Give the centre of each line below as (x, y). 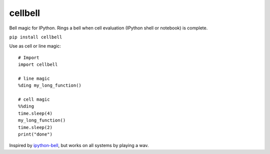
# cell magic (34, 99)
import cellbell (38, 65)
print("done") (35, 134)
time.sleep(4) (35, 113)
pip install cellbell (36, 37)
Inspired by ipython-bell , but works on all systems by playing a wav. (79, 146)
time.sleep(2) (35, 127)
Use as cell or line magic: (35, 46)
